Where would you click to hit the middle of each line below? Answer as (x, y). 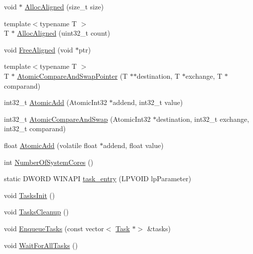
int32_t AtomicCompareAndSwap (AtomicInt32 (77, 119)
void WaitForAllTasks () (41, 245)
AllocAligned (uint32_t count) (63, 33)
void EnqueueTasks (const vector (54, 228)
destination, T (158, 76)
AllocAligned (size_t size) (64, 6)
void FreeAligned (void (39, 49)
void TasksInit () (30, 195)
